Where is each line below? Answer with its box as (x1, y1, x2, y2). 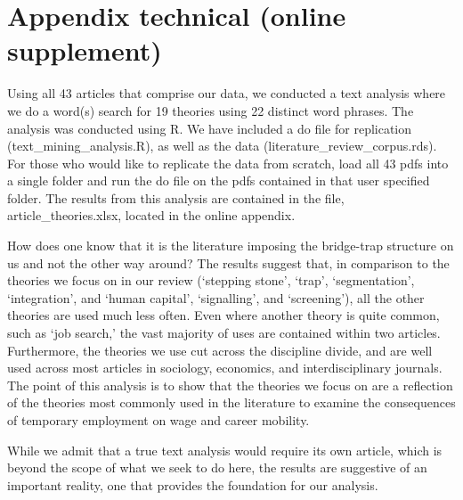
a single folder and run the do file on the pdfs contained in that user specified (7, 171, 430, 190)
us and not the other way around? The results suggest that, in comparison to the (7, 253, 450, 272)
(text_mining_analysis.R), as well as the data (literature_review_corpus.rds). (7, 136, 437, 155)
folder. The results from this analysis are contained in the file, (7, 188, 345, 207)
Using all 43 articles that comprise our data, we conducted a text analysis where (7, 84, 446, 102)
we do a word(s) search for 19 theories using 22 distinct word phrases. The (7, 101, 414, 119)
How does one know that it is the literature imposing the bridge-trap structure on (7, 236, 454, 255)
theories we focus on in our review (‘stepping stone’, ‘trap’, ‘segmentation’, (7, 271, 415, 290)
